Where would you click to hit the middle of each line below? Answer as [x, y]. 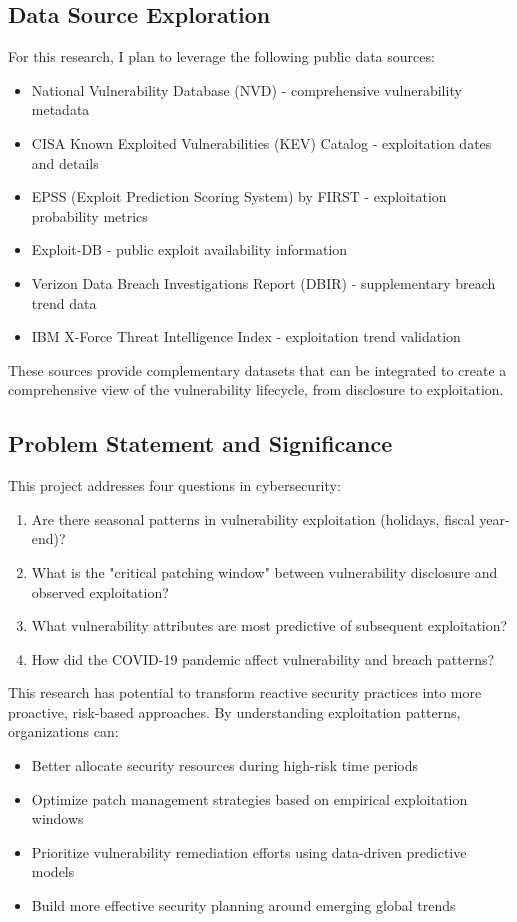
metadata [60, 109]
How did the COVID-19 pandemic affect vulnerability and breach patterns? [263, 658]
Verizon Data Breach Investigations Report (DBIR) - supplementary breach [263, 282]
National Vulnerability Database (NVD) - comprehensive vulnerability [246, 89]
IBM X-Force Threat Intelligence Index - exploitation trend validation [246, 336]
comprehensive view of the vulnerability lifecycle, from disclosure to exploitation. [256, 389]
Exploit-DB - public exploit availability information [189, 249]
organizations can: [63, 731]
